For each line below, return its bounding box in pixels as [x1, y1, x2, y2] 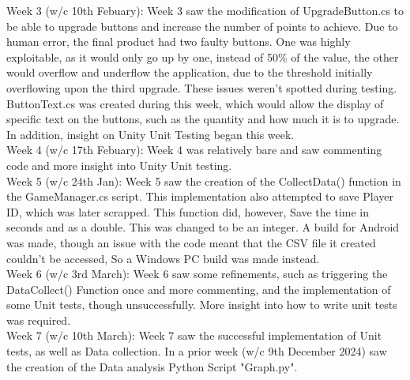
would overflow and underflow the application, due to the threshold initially [6, 64, 373, 81]
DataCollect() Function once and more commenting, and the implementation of [6, 280, 391, 297]
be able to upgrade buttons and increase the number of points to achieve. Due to [6, 17, 398, 34]
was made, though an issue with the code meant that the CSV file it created [6, 234, 376, 250]
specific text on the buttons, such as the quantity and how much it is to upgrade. [6, 111, 400, 127]
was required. [6, 311, 71, 328]
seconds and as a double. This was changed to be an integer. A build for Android [6, 219, 400, 235]
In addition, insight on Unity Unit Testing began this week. [6, 126, 295, 142]
